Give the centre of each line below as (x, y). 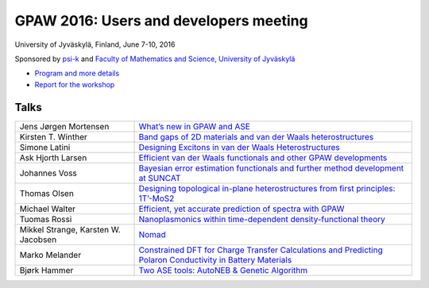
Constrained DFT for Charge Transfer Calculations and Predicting (261, 250)
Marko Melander (50, 255)
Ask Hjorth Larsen (53, 157)
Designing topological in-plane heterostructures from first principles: (267, 188)
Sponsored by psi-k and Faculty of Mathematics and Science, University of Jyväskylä (155, 59)
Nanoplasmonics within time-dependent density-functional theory (262, 219)
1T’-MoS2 (157, 198)
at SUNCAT (160, 178)
